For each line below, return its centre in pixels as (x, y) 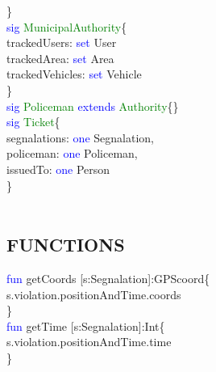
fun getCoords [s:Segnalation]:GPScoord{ (108, 278)
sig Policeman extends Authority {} (93, 106)
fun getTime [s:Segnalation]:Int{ (86, 325)
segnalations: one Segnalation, (80, 137)
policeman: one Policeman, (72, 153)
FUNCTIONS (66, 245)
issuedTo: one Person (58, 169)
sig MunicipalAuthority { (67, 26)
